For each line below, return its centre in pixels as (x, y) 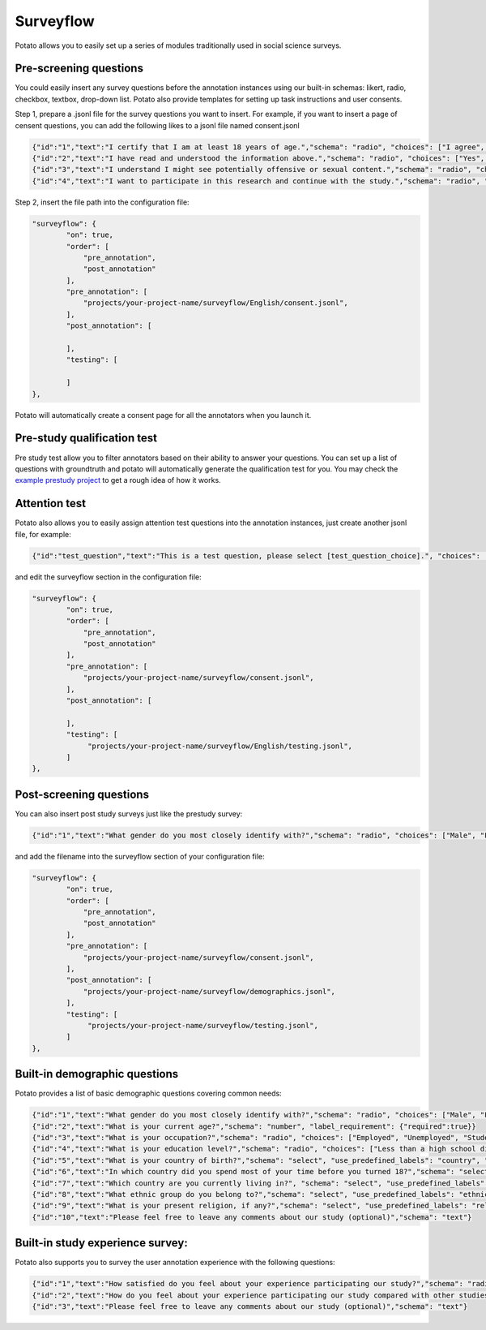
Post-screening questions (82, 794)
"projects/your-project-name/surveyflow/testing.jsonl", (203, 1025)
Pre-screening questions (79, 69)
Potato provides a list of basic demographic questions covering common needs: (149, 1093)
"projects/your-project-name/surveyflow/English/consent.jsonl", (215, 303)
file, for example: (43, 534)
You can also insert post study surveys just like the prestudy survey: (129, 813)
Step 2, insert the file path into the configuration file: (102, 202)
